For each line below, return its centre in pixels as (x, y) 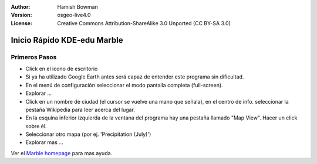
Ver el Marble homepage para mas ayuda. (62, 153)
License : (21, 23)
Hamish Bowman (77, 7)
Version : (21, 15)
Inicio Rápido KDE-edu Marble (67, 40)
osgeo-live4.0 (74, 15)
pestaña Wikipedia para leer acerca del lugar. (80, 110)
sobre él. (36, 126)
